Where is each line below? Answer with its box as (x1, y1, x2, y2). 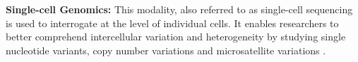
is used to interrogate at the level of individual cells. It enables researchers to (6, 15, 339, 30)
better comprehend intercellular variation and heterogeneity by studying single (6, 29, 346, 44)
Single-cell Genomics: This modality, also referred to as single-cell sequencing (6, 2, 353, 16)
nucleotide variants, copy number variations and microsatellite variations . (6, 42, 326, 57)
